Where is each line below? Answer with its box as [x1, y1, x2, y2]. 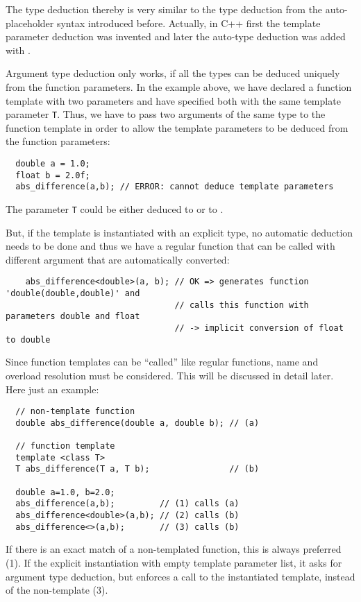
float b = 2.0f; [15, 170, 90, 180]
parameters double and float [6, 311, 140, 322]
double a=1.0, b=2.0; [15, 487, 115, 497]
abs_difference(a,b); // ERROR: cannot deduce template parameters [15, 182, 334, 192]
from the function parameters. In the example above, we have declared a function [6, 79, 352, 94]
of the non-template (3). [6, 583, 108, 597]
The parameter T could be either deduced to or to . [6, 201, 224, 216]
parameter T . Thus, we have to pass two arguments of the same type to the [6, 107, 326, 121]
